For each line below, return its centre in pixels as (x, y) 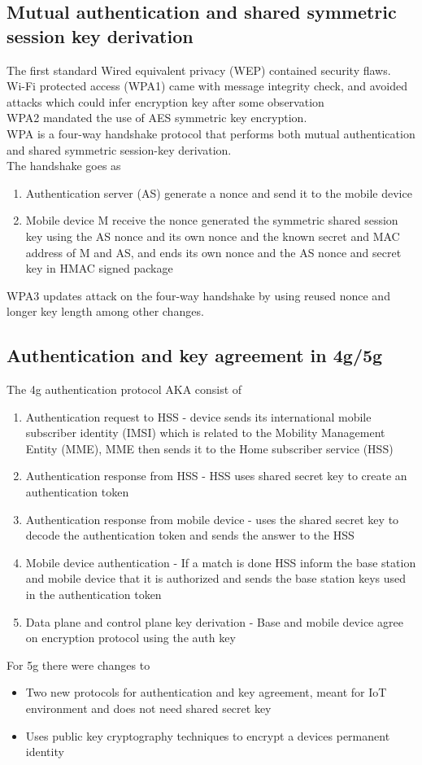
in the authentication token (94, 595)
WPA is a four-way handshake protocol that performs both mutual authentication (211, 133)
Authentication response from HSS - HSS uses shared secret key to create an (216, 476)
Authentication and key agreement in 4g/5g (195, 355)
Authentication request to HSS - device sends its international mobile (198, 416)
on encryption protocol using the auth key (131, 638)
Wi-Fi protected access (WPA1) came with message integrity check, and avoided (207, 86)
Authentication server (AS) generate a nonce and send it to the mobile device (219, 192)
